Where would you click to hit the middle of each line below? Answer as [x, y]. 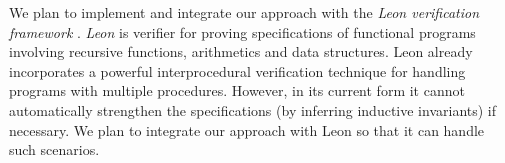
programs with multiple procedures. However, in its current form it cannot [237, 90]
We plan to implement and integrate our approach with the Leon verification [244, 12]
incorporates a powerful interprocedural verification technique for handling [237, 70]
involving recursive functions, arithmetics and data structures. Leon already [241, 51]
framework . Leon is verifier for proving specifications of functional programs [242, 31]
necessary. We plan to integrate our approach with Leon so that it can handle [247, 129]
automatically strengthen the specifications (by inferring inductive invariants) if [253, 109]
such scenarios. [54, 149]
